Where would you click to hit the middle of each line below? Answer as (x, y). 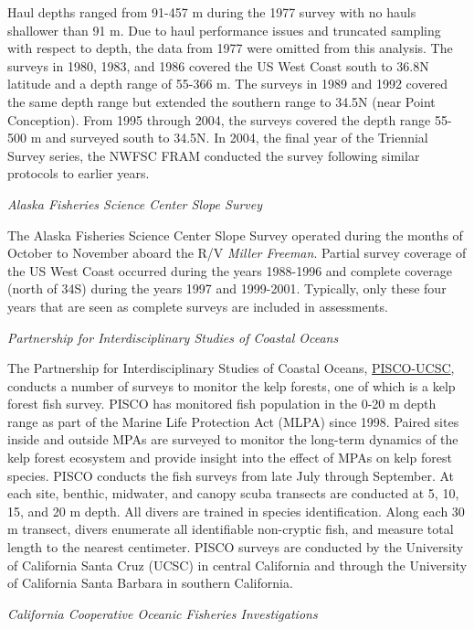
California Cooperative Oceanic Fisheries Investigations (163, 613)
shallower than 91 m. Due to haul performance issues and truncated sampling (224, 30)
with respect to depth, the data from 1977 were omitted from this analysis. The (230, 48)
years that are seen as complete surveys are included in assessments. (198, 306)
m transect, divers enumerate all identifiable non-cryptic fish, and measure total (231, 529)
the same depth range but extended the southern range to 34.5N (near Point (221, 101)
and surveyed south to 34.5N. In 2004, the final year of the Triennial (237, 138)
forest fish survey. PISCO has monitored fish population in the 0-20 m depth (222, 404)
